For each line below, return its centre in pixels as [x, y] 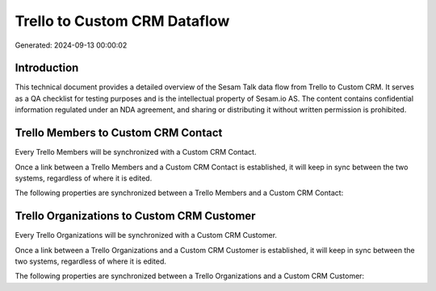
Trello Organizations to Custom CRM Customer [135, 216]
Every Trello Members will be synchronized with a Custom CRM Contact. [136, 152]
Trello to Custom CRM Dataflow [122, 21]
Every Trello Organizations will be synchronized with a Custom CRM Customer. [146, 235]
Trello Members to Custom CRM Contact [119, 133]
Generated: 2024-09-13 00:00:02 [71, 45]
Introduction [47, 68]
